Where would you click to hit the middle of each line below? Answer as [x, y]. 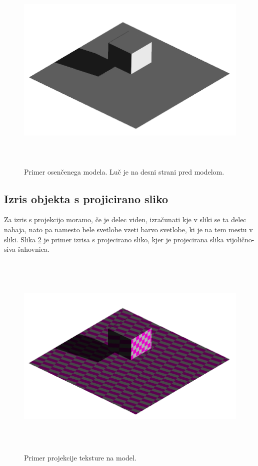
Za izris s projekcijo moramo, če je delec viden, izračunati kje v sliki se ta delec [125, 219]
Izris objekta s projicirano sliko [86, 198]
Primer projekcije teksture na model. [80, 458]
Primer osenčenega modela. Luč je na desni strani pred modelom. [124, 171]
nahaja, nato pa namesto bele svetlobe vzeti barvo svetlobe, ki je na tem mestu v [128, 229]
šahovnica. [33, 249]
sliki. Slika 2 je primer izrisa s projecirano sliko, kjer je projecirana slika [114, 239]
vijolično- [240, 239]
